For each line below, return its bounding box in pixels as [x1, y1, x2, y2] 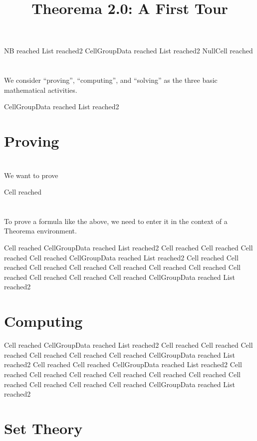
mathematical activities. [4, 84, 77, 95]
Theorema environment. [4, 225, 77, 236]
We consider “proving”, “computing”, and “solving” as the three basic [4, 75, 218, 85]
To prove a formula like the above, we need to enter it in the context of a [4, 216, 228, 226]
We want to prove [4, 170, 58, 180]
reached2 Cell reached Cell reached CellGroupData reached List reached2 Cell [4, 359, 242, 370]
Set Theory [4, 418, 83, 438]
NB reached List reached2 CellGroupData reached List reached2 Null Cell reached [4, 45, 253, 56]
